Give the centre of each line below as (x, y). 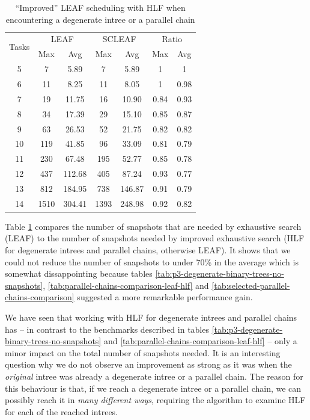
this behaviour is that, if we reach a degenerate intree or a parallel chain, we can (153, 388)
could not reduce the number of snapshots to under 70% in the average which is (152, 261)
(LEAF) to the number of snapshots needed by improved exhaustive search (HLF (155, 238)
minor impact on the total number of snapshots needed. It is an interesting (143, 352)
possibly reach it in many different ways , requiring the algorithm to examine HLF (155, 400)
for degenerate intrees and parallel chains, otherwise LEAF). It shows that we (148, 250)
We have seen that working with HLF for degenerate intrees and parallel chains (151, 317)
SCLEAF (119, 39)
